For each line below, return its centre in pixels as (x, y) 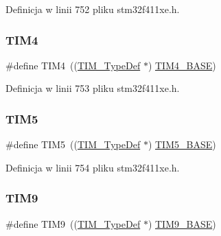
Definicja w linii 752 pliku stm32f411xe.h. (93, 9)
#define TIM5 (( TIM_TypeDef (73, 144)
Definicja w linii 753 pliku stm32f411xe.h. (93, 88)
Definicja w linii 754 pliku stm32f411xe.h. (93, 167)
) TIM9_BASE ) (182, 223)
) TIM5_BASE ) (182, 144)
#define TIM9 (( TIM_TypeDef (73, 223)
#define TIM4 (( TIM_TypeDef (73, 65)
